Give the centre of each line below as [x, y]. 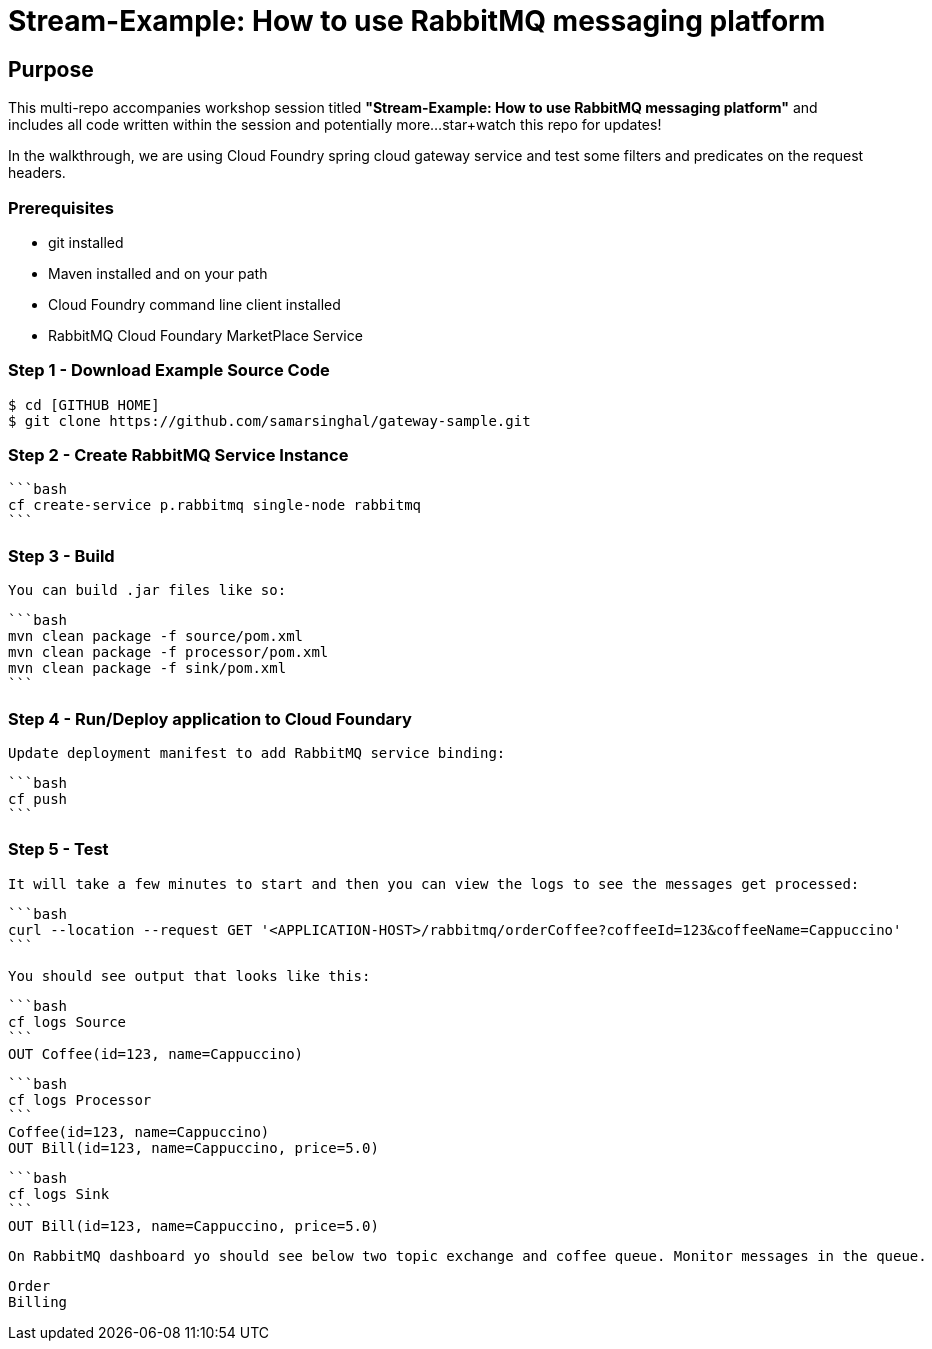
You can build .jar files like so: [147, 590]
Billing [38, 1301]
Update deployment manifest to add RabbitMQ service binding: [257, 752]
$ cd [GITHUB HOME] [84, 404]
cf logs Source [67, 1021]
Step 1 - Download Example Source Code [169, 370]
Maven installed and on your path [158, 273]
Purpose [51, 69]
